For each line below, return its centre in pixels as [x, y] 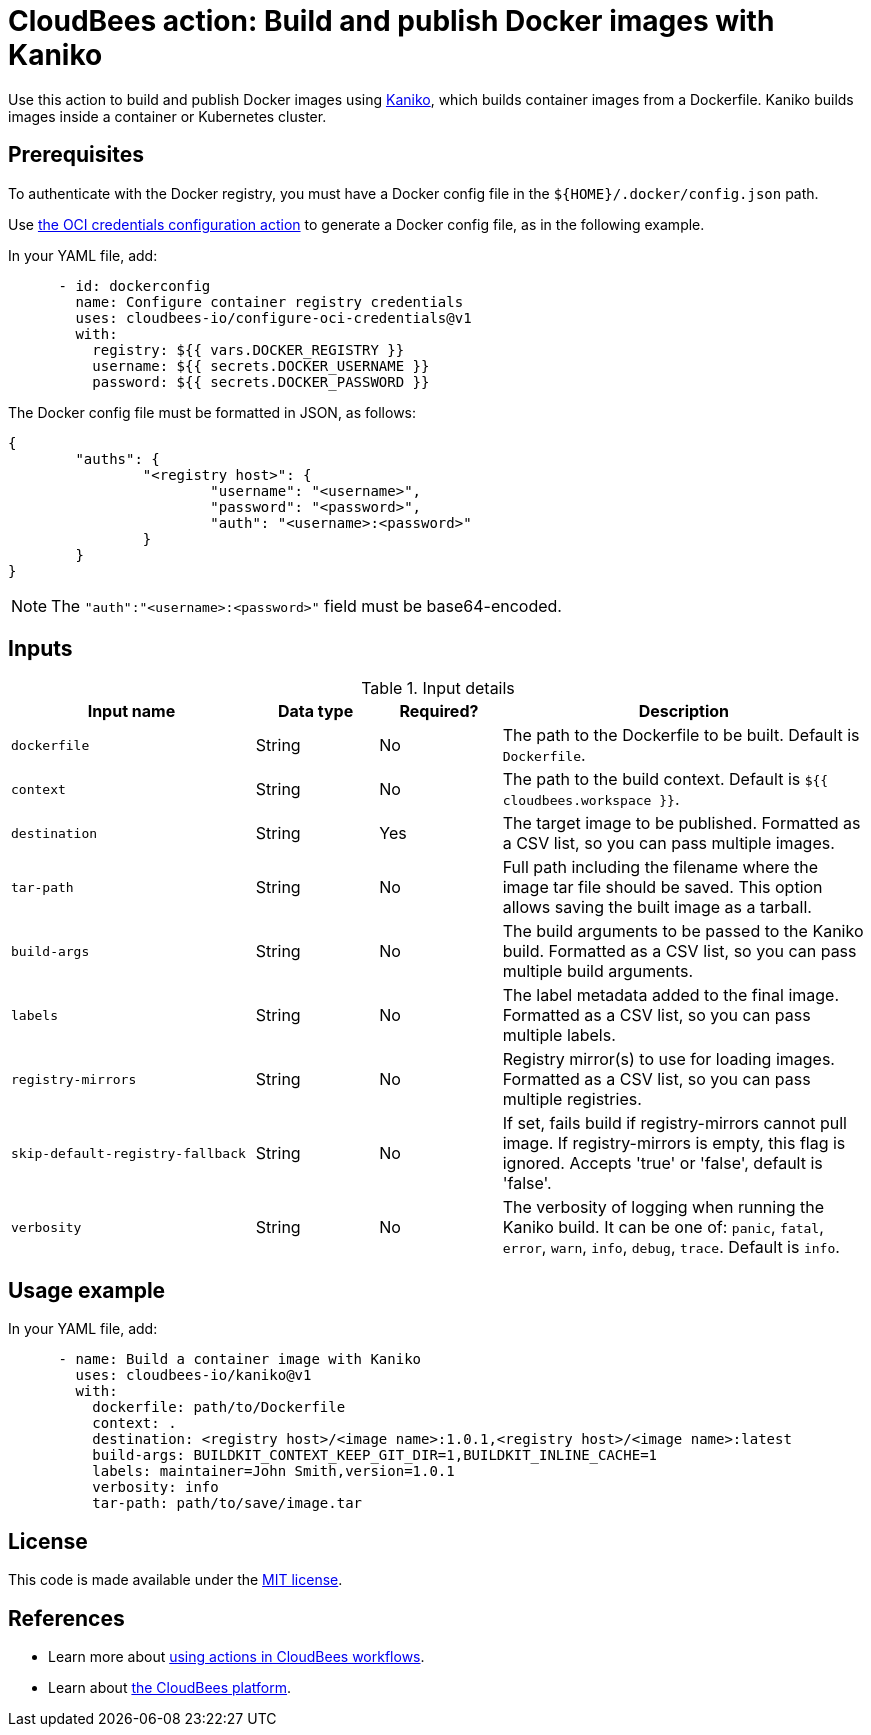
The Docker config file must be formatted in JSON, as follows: [212, 412]
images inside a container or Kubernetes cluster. [167, 116]
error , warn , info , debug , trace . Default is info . [671, 1247]
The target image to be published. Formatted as [681, 823]
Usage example [87, 1290]
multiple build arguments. [598, 971]
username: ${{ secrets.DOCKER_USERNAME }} [261, 365]
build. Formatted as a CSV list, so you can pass [679, 951]
